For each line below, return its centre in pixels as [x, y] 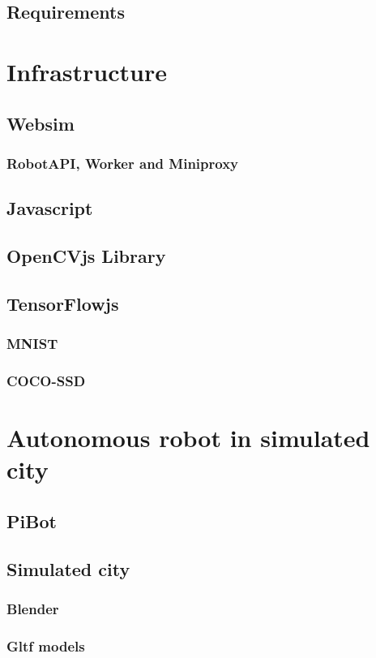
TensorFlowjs [63, 303]
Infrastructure [87, 71]
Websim [41, 123]
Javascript [50, 208]
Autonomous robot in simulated [188, 437]
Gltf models [46, 645]
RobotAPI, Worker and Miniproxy [123, 163]
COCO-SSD [46, 380]
